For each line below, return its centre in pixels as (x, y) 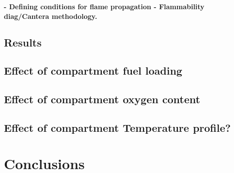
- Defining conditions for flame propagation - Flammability (104, 6)
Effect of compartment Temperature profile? (117, 127)
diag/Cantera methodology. (51, 16)
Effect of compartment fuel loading (93, 71)
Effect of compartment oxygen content (102, 99)
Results (23, 42)
